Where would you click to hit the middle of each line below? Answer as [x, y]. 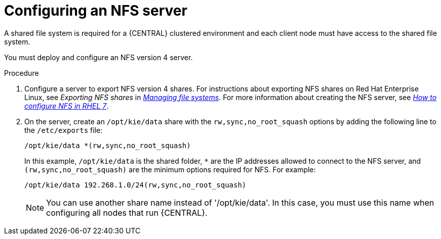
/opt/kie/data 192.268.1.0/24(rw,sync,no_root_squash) [135, 185]
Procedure [22, 73]
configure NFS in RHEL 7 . [67, 106]
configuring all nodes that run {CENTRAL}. [127, 212]
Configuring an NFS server [96, 11]
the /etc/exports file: [64, 130]
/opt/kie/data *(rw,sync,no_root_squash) [108, 145]
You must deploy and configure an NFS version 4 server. [98, 57]
